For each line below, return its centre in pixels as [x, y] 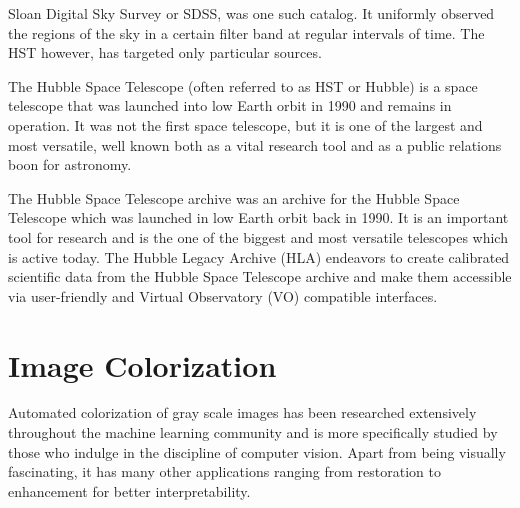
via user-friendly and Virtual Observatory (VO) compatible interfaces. [223, 295]
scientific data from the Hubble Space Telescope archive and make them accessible [260, 276]
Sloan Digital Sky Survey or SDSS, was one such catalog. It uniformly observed [251, 13]
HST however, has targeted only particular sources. [165, 52]
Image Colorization [142, 364]
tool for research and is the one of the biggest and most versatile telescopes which [258, 236]
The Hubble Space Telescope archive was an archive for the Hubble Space [234, 197]
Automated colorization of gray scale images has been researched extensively [242, 412]
